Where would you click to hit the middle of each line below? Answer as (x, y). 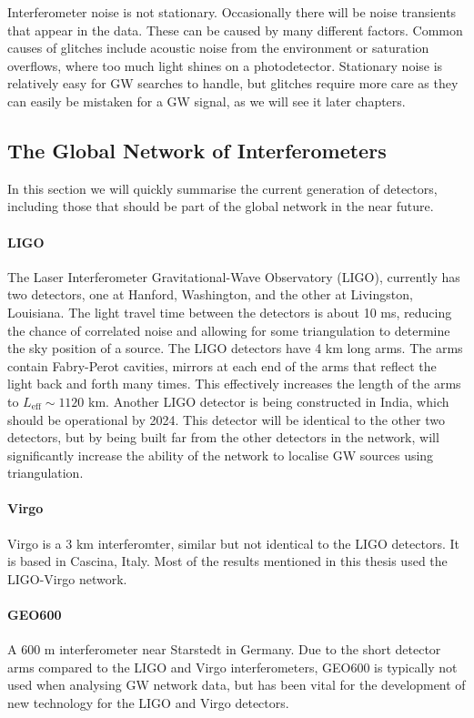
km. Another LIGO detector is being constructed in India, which (269, 401)
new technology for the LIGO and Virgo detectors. (148, 703)
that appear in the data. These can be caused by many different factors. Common (235, 30)
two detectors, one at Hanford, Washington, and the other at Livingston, (210, 294)
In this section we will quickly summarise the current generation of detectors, (222, 188)
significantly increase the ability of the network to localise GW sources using (221, 455)
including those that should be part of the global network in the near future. (221, 206)
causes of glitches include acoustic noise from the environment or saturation (218, 48)
